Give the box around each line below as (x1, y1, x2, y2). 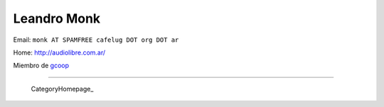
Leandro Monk (13, 11, 101, 26)
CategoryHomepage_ (31, 84, 94, 93)
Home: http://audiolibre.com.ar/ (13, 48, 106, 57)
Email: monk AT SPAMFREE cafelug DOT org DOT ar (13, 35, 179, 44)
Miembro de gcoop (13, 61, 70, 70)
